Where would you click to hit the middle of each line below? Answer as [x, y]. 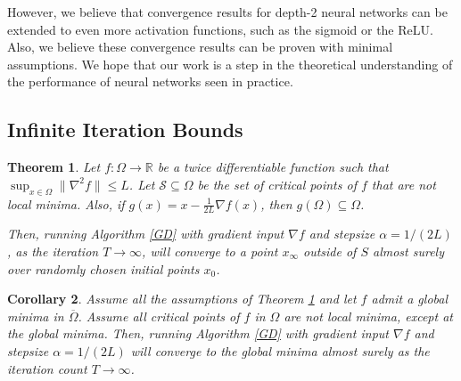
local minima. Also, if [66, 203]
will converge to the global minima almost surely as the [280, 350]
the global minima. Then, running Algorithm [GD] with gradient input [198, 333]
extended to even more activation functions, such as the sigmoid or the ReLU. [220, 29]
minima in [36, 316]
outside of [329, 251]
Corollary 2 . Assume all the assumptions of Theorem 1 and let [182, 299]
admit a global [410, 299]
